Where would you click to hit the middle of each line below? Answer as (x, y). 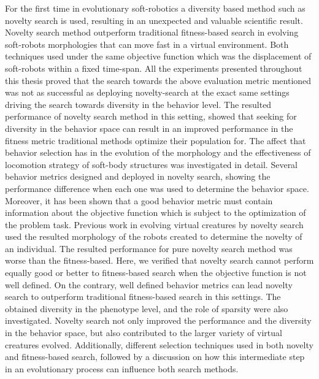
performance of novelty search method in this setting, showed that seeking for (151, 116)
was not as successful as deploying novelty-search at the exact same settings (147, 92)
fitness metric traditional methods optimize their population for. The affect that (156, 140)
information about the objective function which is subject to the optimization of (156, 212)
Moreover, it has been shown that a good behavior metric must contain (139, 200)
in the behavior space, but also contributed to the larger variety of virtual (144, 333)
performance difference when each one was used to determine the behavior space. (157, 188)
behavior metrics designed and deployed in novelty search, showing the (138, 176)
